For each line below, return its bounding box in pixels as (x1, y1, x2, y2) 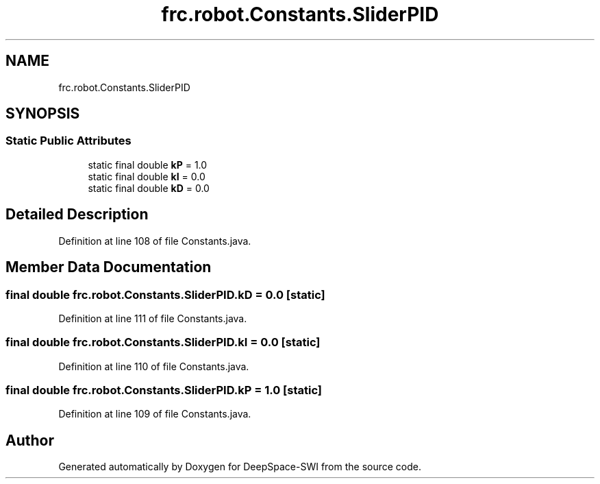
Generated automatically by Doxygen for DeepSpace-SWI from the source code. (58, 461, 422, 473)
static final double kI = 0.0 (88, 170, 205, 182)
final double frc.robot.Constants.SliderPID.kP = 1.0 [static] (5, 383, 323, 397)
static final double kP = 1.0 (88, 158, 208, 171)
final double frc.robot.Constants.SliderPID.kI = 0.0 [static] (5, 335, 321, 350)
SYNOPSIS (5, 105, 80, 123)
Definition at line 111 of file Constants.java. (58, 312, 247, 324)
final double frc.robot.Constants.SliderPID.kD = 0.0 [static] (5, 287, 325, 302)
